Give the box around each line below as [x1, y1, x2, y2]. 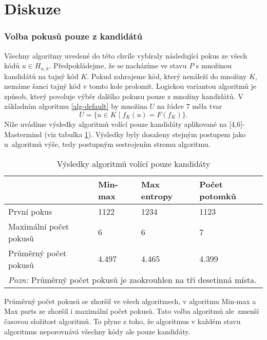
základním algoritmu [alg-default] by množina [4, 101, 147, 111]
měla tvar [192, 101, 222, 111]
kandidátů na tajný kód [4, 70, 79, 81]
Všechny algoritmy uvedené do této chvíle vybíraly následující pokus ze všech [4, 50, 247, 61]
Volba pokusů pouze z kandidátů [4, 30, 143, 43]
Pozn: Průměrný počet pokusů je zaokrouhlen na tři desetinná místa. [8, 273, 257, 286]
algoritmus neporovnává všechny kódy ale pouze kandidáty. [4, 326, 190, 336]
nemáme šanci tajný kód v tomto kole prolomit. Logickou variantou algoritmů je [4, 81, 257, 91]
